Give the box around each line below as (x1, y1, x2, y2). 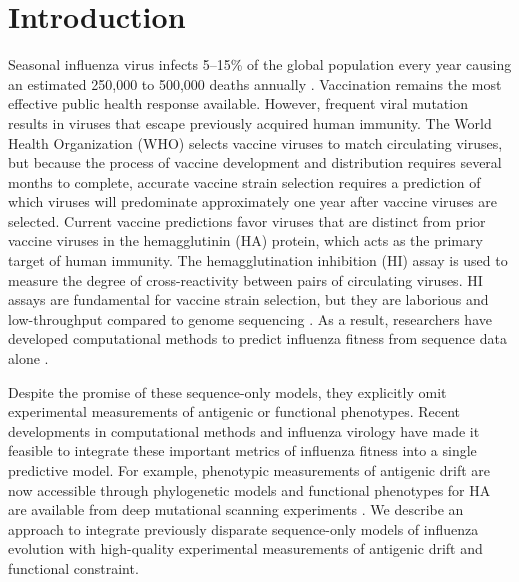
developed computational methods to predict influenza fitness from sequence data (8, 328, 507, 349)
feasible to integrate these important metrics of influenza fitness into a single (8, 440, 477, 461)
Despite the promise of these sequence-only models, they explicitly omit (8, 381, 447, 402)
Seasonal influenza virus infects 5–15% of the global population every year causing (8, 54, 512, 75)
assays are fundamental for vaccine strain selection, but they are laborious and (8, 289, 489, 310)
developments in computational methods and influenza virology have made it (8, 420, 480, 441)
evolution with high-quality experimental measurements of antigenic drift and (8, 538, 483, 559)
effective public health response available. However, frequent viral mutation (8, 93, 468, 114)
